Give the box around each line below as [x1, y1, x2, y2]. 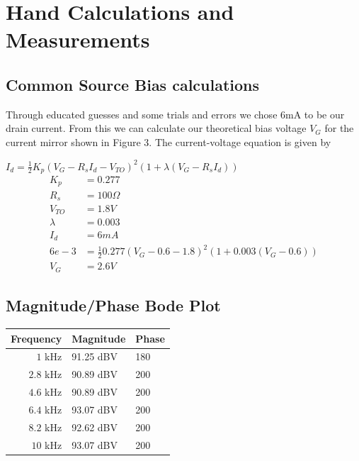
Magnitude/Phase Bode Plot [6, 294, 221, 316]
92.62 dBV [72, 419, 118, 434]
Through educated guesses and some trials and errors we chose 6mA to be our [6, 106, 345, 121]
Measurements [6, 25, 150, 54]
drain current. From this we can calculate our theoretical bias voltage [6, 121, 307, 135]
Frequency [11, 331, 62, 345]
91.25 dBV [72, 349, 118, 364]
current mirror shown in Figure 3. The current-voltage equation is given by [6, 134, 331, 149]
